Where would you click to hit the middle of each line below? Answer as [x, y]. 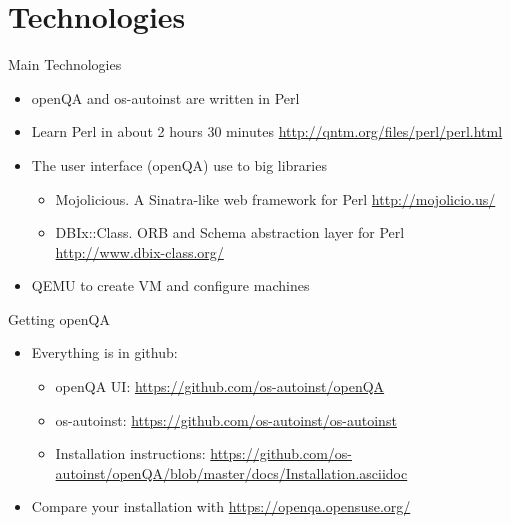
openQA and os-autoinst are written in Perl [165, 97]
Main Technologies [65, 64]
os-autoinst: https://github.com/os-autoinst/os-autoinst [226, 419]
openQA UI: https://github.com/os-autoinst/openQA [220, 386]
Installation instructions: [130, 453]
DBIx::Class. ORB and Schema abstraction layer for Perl [230, 232]
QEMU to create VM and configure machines [170, 285]
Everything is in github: [104, 352]
